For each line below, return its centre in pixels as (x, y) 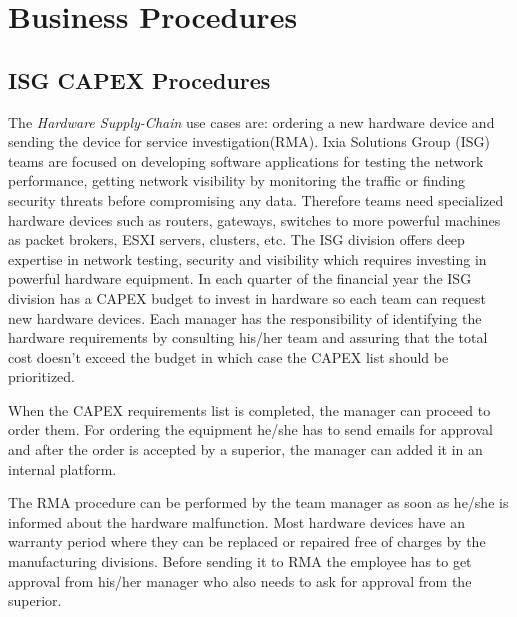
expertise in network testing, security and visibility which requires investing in (247, 258)
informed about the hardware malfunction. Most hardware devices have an (236, 521)
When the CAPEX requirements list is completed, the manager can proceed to (249, 409)
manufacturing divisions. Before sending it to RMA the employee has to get (240, 561)
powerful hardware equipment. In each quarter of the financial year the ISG (240, 278)
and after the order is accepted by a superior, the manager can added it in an (245, 449)
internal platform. (62, 468)
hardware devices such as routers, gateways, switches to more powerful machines (254, 219)
